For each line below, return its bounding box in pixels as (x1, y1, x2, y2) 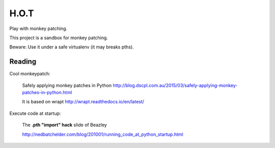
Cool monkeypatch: (9, 71, 50, 77)
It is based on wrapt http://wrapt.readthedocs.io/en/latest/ (22, 99, 145, 105)
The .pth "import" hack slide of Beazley (22, 122, 107, 128)
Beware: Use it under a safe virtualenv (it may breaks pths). (9, 44, 134, 50)
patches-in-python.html (22, 90, 72, 96)
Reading (9, 57, 37, 66)
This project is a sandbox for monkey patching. (9, 35, 108, 41)
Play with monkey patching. (9, 25, 68, 32)
